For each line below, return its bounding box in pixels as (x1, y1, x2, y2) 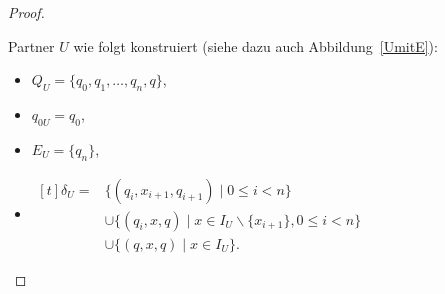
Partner (8, 35, 55, 56)
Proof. (8, 2, 45, 22)
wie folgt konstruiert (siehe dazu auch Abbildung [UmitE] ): (73, 35, 438, 56)
